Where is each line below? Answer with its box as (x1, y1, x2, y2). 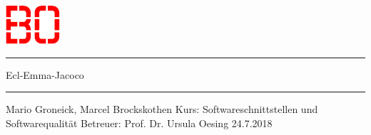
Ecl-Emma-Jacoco (6, 67, 84, 82)
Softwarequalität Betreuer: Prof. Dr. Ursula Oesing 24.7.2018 (6, 115, 273, 130)
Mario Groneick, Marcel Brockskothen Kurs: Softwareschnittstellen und (6, 102, 318, 117)
